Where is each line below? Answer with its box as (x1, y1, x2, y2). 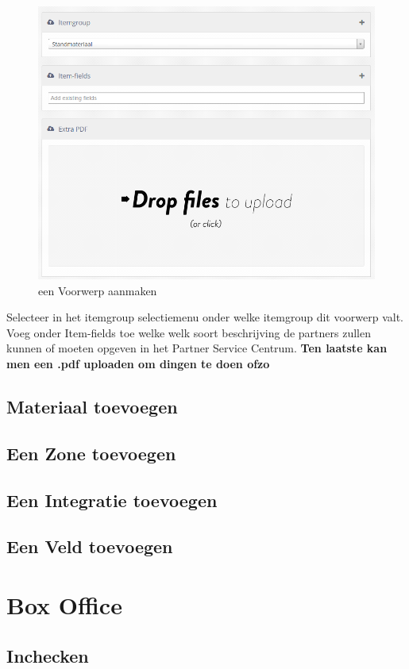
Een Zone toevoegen (6, 440, 176, 465)
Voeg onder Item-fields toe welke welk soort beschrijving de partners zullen (6, 324, 371, 340)
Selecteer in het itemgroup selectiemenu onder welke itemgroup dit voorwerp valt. (6, 309, 403, 325)
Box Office (6, 588, 122, 621)
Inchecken (6, 643, 89, 667)
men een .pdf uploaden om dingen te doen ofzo (6, 356, 270, 372)
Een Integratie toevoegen (6, 487, 218, 512)
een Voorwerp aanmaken (38, 282, 157, 298)
